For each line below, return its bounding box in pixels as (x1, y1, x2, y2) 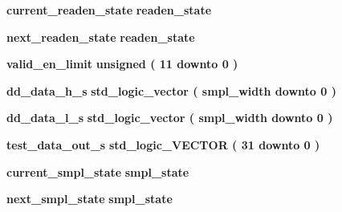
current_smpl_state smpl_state (6, 163, 189, 180)
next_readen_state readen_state (6, 28, 195, 45)
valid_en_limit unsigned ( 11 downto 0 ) (6, 55, 238, 72)
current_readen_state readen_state (6, 2, 212, 18)
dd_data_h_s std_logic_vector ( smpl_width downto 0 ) (6, 82, 336, 99)
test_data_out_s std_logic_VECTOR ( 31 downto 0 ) (6, 136, 320, 153)
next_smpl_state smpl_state (6, 190, 173, 207)
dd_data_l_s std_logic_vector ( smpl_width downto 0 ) (6, 109, 333, 126)
